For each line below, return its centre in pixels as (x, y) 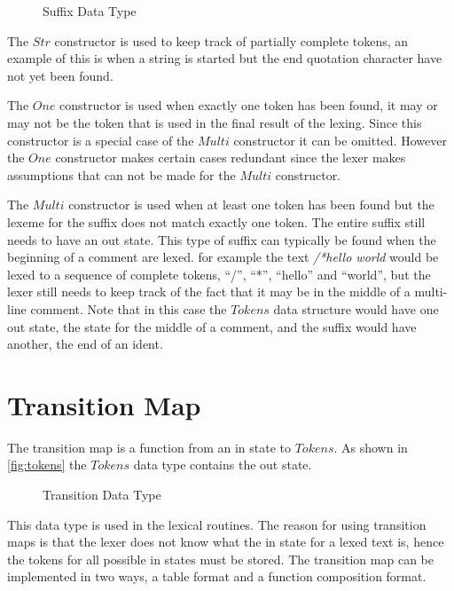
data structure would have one (356, 308)
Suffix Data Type (90, 11)
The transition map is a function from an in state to (149, 447)
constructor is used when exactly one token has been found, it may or (249, 105)
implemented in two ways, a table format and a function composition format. (217, 576)
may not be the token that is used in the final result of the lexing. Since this (215, 122)
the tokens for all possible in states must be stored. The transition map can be (220, 559)
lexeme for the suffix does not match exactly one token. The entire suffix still (216, 221)
